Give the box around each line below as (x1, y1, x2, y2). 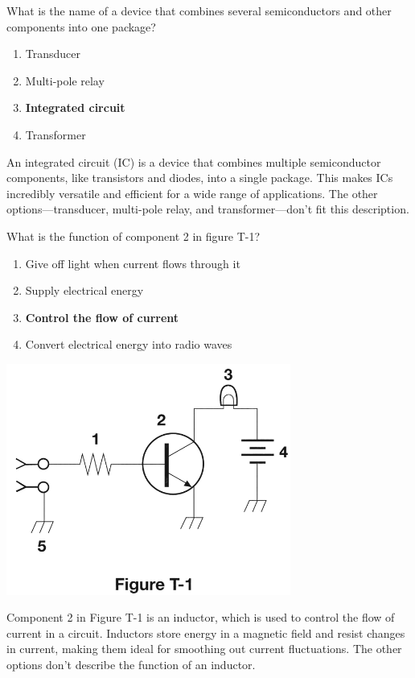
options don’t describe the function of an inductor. (6, 656, 256, 673)
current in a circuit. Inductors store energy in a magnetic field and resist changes (6, 624, 405, 641)
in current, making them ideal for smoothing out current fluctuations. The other (6, 640, 402, 657)
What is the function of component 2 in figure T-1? (6, 227, 261, 244)
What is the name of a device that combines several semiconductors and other (6, 2, 392, 19)
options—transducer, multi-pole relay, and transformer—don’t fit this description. (6, 201, 409, 217)
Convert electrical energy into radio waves (25, 336, 232, 353)
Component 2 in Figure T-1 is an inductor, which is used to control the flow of (6, 609, 395, 626)
